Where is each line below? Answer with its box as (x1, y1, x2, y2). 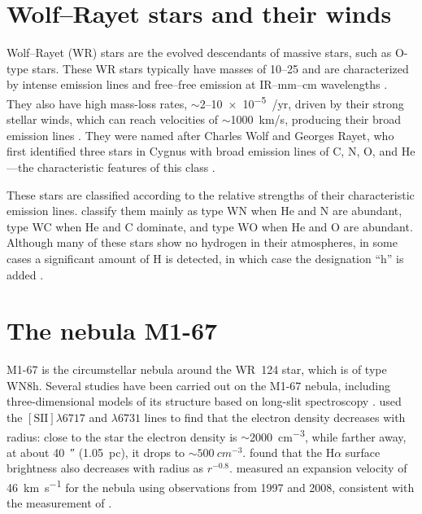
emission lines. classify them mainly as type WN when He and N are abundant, (7, 202, 402, 219)
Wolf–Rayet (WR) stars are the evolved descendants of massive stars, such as (7, 44, 392, 61)
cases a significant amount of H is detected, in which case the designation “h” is (7, 249, 404, 266)
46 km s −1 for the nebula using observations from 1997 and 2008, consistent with (7, 477, 415, 495)
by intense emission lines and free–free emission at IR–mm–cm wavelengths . (7, 76, 388, 93)
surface (345, 443, 381, 460)
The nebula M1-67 (7, 314, 218, 347)
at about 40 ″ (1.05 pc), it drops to (7, 443, 185, 460)
